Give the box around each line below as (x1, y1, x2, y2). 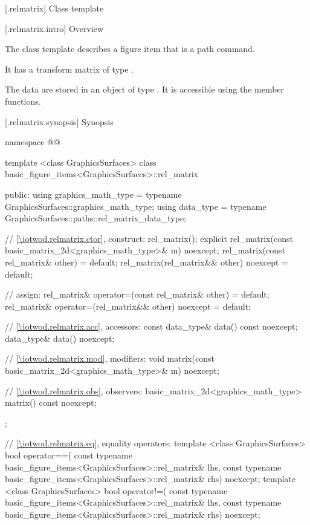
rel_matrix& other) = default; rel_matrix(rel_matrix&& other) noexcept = (5, 255, 288, 268)
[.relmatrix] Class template (5, 2, 104, 14)
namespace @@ (5, 135, 60, 148)
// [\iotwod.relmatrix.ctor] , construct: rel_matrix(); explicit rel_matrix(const (5, 232, 293, 244)
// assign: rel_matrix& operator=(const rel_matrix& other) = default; (5, 288, 270, 301)
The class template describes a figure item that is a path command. (5, 42, 255, 55)
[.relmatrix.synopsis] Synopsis (5, 115, 114, 128)
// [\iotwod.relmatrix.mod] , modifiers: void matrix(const (5, 352, 215, 365)
